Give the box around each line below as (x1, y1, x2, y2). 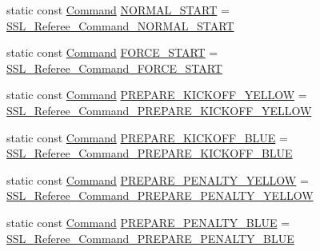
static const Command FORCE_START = (6, 44, 218, 61)
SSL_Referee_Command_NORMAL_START (6, 17, 234, 34)
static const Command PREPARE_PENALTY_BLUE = (6, 213, 290, 230)
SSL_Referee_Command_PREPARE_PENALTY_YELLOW (6, 187, 314, 204)
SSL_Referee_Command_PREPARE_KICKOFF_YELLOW (6, 102, 312, 118)
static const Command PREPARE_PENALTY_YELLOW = (6, 171, 309, 188)
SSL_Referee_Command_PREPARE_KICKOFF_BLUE (6, 145, 293, 161)
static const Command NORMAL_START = (6, 2, 230, 18)
